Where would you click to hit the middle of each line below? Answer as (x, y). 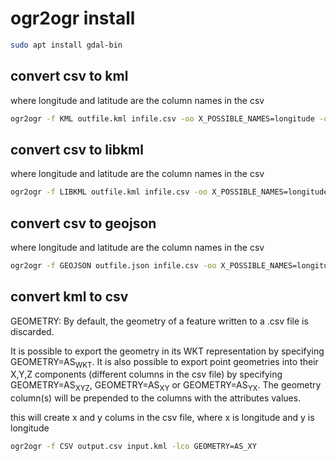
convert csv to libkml (77, 149)
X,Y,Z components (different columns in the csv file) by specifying (146, 374)
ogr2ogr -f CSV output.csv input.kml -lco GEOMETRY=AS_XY (133, 447)
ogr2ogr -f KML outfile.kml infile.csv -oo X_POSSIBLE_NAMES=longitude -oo (171, 118)
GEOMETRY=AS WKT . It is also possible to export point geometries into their (164, 362)
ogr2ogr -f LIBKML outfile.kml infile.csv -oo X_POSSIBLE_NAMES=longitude (169, 192)
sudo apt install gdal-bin (66, 45)
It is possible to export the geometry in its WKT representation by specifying (167, 351)
